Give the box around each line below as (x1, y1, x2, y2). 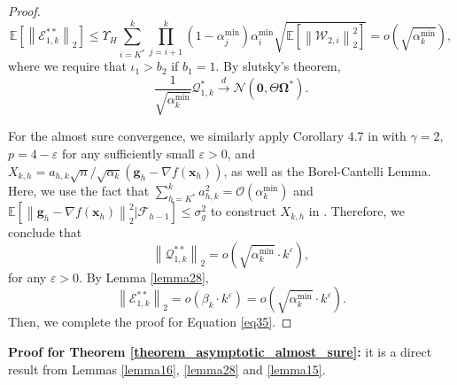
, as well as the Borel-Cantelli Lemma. (223, 161, 431, 180)
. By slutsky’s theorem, (215, 57, 341, 75)
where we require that (8, 57, 127, 75)
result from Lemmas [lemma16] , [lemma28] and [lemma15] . (8, 359, 326, 378)
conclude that (8, 223, 82, 242)
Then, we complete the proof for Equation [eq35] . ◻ (8, 312, 292, 331)
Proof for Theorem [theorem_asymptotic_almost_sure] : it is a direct (8, 343, 432, 361)
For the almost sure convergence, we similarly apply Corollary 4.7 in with (8, 127, 407, 145)
